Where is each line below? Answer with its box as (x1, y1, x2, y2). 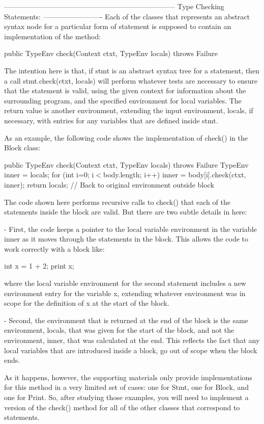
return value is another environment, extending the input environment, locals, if (4, 105, 253, 116)
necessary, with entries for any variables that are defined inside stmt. (4, 115, 218, 125)
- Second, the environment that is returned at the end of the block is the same (4, 314, 248, 325)
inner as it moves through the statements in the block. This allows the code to (4, 233, 248, 244)
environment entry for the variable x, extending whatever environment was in (4, 287, 246, 298)
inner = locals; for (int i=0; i (4, 169, 94, 180)
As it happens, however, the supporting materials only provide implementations (4, 372, 252, 382)
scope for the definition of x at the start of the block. (4, 298, 169, 308)
